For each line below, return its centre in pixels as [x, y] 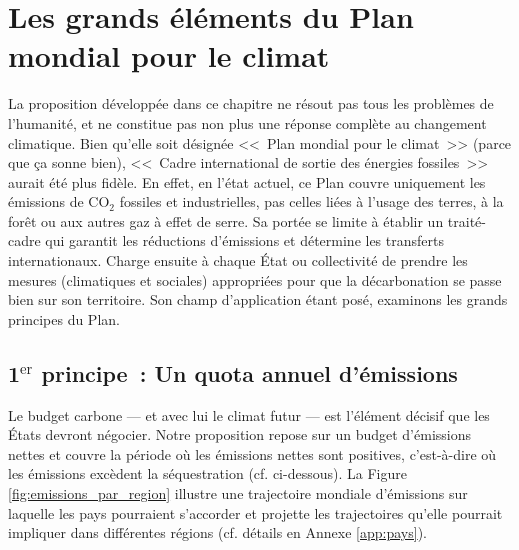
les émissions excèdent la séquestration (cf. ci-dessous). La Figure [207, 473]
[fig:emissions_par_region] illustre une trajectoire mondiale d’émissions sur [238, 493]
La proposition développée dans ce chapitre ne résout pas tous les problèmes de [251, 103]
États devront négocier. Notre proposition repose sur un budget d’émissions [239, 434]
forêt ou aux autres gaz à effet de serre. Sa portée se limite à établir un [226, 220]
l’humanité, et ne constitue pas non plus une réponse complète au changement [247, 122]
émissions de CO [59, 201]
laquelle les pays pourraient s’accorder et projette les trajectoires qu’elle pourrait [255, 512]
